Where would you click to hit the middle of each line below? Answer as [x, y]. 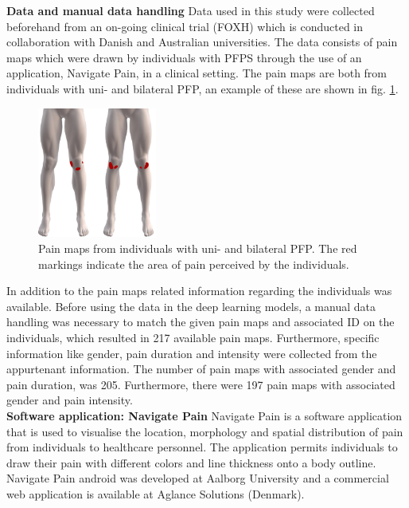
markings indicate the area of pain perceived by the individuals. [194, 264]
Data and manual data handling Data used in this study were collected [191, 10]
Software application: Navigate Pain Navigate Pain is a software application [204, 415]
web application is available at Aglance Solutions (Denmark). [156, 493]
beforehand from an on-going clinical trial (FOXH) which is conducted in [185, 26]
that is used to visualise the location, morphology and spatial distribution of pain [205, 431]
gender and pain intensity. [70, 400]
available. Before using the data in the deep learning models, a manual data [191, 306]
